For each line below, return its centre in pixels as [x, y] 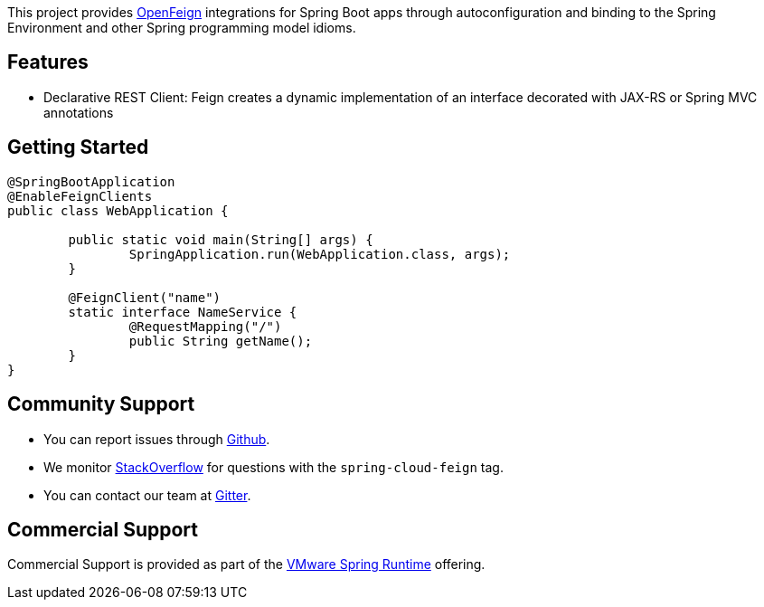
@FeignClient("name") [145, 297]
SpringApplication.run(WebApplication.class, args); [320, 254]
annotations [79, 112]
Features [48, 62]
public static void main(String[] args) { [221, 239]
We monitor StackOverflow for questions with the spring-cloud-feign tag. [274, 467]
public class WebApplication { [118, 210]
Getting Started [78, 147]
